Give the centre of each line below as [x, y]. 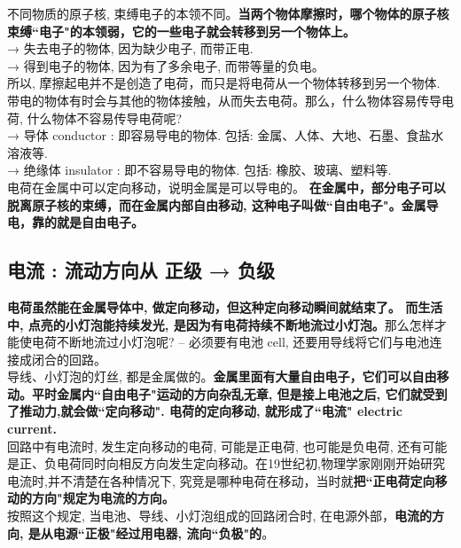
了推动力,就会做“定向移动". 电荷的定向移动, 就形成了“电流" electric [205, 411]
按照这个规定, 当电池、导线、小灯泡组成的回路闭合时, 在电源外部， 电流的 [220, 516]
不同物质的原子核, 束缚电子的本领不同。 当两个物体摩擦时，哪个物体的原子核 [228, 13]
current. [32, 429]
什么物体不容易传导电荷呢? [105, 117]
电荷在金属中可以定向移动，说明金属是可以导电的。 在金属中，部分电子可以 [227, 187]
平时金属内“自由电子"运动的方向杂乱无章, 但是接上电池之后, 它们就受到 [239, 393]
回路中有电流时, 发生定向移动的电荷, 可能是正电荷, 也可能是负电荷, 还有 [215, 446]
